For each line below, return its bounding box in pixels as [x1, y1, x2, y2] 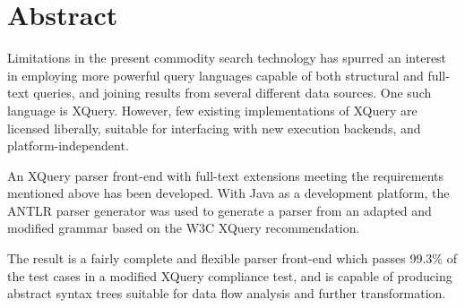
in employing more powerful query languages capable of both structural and [7, 65, 424, 84]
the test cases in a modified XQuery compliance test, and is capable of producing [7, 266, 452, 285]
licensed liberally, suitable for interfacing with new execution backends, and [7, 118, 421, 137]
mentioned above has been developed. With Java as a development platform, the [7, 184, 450, 202]
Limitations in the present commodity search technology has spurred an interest [7, 48, 447, 67]
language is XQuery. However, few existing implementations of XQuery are [7, 100, 418, 119]
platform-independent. [7, 136, 129, 155]
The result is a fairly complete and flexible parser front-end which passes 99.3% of [7, 249, 457, 268]
